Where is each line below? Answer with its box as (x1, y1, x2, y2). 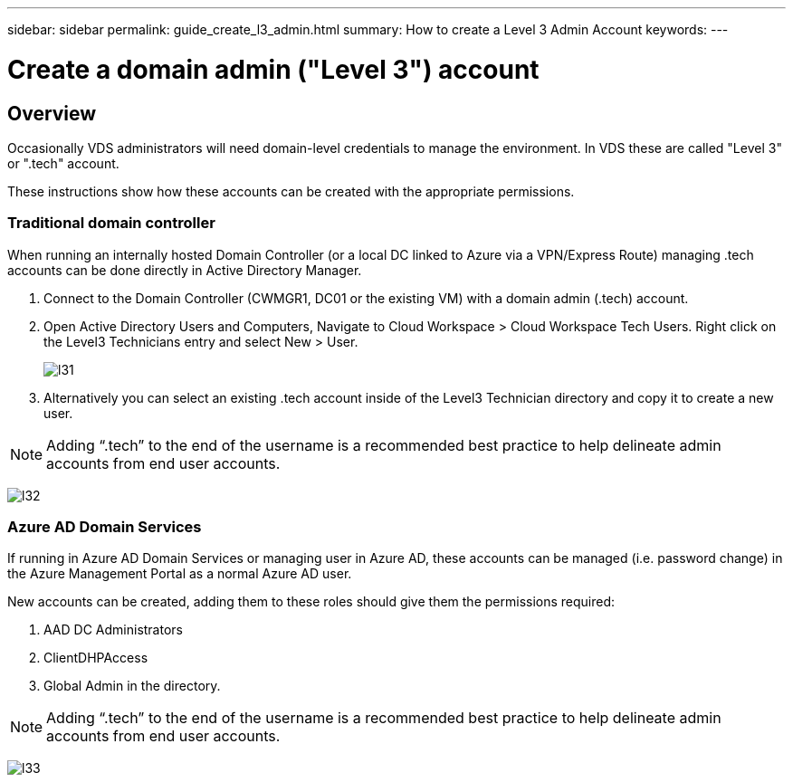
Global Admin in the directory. (43, 678, 221, 694)
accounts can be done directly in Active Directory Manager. (7, 262, 362, 278)
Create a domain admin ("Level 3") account (7, 53, 540, 85)
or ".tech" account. (7, 155, 119, 171)
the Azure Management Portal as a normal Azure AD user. (7, 566, 352, 582)
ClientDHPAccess (43, 650, 148, 666)
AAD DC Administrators (43, 622, 183, 638)
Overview (7, 101, 97, 125)
